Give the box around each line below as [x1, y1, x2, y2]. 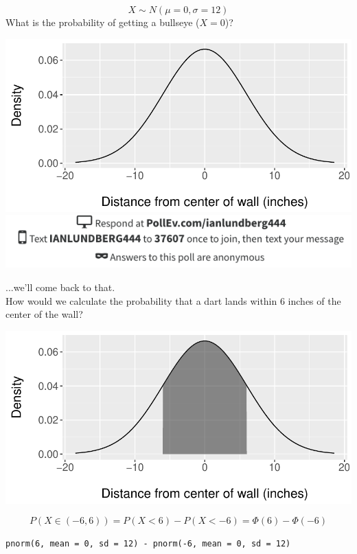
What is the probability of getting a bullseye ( [5, 15, 200, 29]
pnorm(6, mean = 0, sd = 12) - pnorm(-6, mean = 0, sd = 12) [5, 539, 291, 549]
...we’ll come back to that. [5, 279, 115, 294]
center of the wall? [5, 307, 83, 321]
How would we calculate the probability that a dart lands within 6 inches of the [5, 293, 341, 308]
